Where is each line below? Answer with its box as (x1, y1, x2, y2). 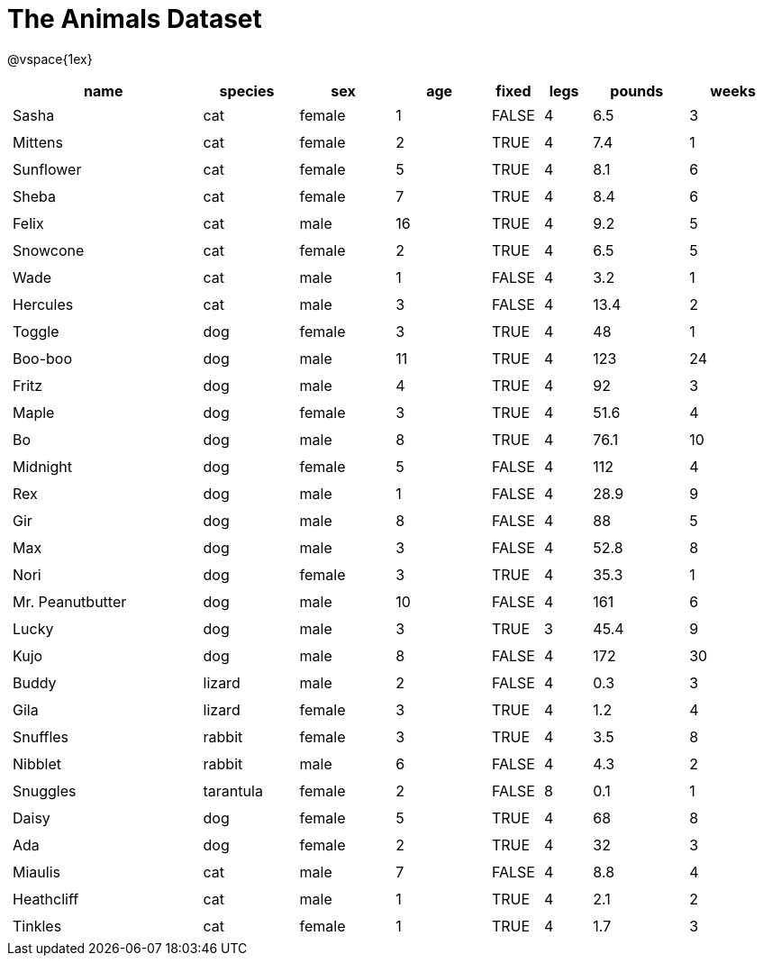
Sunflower (13, 159, 82, 178)
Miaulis (13, 862, 60, 881)
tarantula (203, 781, 263, 800)
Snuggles (13, 781, 77, 800)
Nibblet (13, 754, 61, 773)
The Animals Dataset (7, 4, 262, 34)
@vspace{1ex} (7, 50, 93, 67)
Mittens (13, 132, 63, 151)
